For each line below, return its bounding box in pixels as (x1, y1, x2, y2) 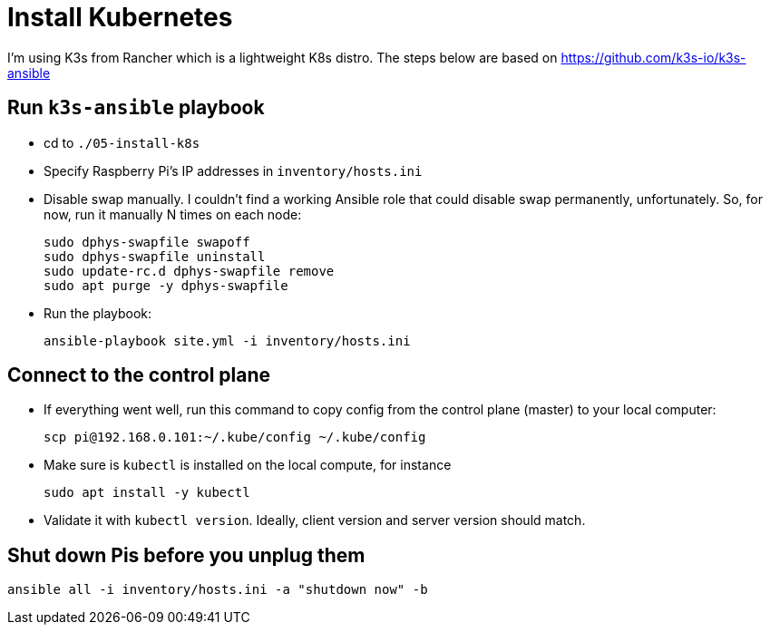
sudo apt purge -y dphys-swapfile (44, 277, 288, 293)
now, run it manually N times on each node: (44, 206, 302, 222)
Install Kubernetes (7, 2, 233, 33)
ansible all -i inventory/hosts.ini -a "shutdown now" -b (7, 582, 428, 598)
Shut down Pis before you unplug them (7, 543, 366, 567)
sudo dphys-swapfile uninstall (44, 248, 266, 264)
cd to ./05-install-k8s (44, 134, 200, 151)
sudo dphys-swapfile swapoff (44, 234, 250, 249)
